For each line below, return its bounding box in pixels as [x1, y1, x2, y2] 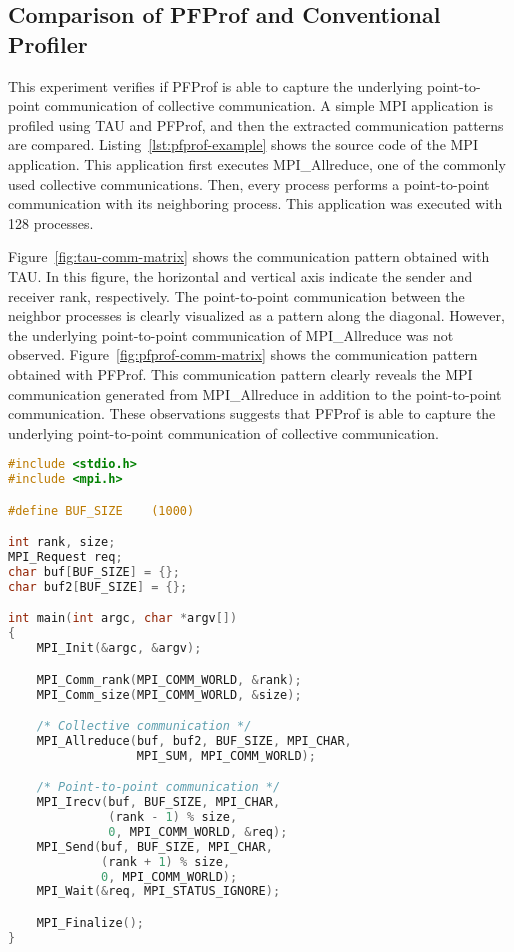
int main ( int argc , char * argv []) [8, 611, 238, 626]
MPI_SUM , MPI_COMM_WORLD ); [136, 748, 316, 763]
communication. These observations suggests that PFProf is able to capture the [8, 403, 496, 424]
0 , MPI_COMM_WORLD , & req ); [108, 824, 288, 839]
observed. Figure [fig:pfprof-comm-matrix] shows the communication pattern [8, 344, 478, 365]
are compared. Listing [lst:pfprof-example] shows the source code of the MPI [8, 134, 478, 155]
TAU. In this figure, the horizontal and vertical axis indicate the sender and [8, 265, 473, 286]
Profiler [8, 28, 88, 59]
